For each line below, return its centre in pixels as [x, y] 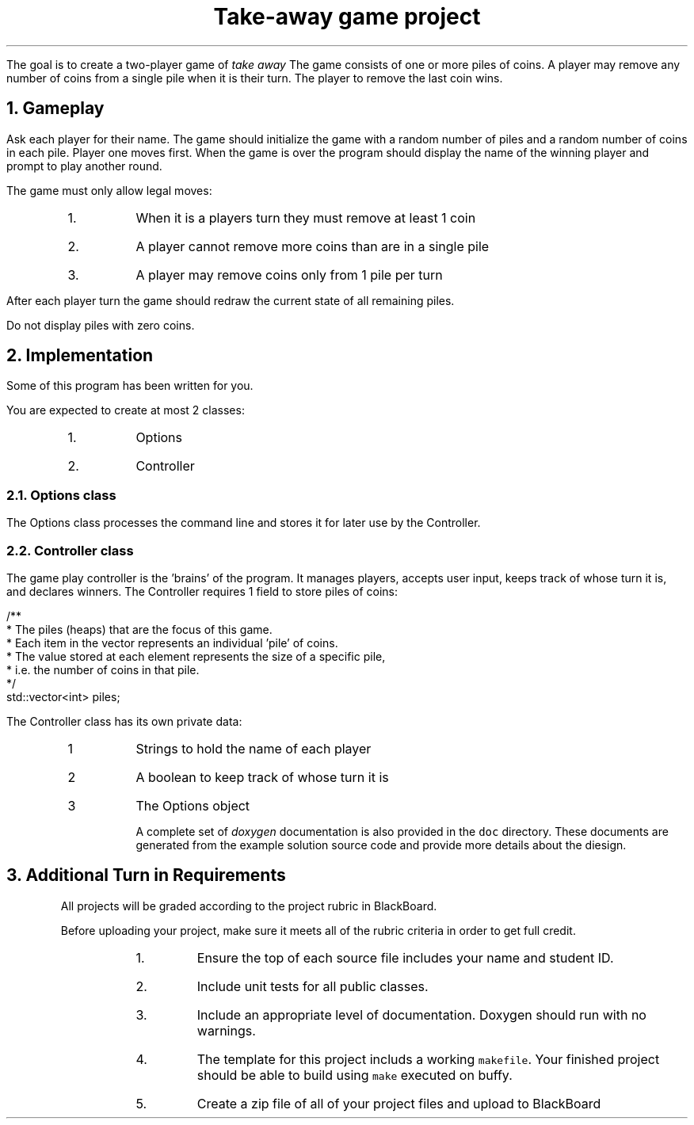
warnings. [226, 1030]
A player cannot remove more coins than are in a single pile [313, 246]
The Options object [193, 805]
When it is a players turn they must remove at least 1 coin [306, 217]
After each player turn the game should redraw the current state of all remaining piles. [231, 300]
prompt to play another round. [84, 166]
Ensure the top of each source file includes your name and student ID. [405, 957]
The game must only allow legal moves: [109, 190]
